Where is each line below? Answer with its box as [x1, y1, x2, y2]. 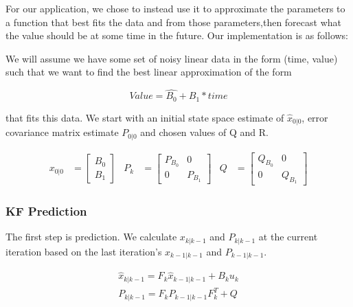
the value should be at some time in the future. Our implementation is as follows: [5, 28, 348, 43]
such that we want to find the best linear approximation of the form [5, 65, 292, 79]
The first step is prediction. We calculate [5, 229, 177, 244]
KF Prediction [5, 202, 87, 219]
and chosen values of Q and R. [140, 125, 269, 139]
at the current [258, 229, 318, 244]
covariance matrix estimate [5, 125, 119, 139]
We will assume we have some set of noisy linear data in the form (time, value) [5, 51, 338, 65]
